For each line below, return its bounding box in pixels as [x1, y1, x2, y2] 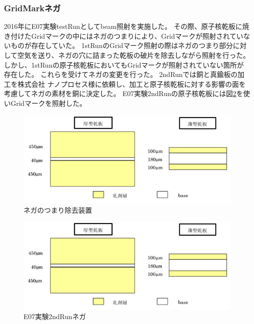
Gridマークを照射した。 [10, 98, 87, 108]
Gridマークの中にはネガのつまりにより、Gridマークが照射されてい [31, 30, 244, 41]
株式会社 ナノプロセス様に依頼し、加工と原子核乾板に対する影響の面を [17, 78, 246, 89]
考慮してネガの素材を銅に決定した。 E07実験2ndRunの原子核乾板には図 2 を [4, 88, 243, 99]
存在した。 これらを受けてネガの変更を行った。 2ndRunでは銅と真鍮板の [4, 69, 238, 79]
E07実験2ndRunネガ [23, 311, 86, 322]
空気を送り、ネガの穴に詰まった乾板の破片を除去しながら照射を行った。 [17, 50, 250, 60]
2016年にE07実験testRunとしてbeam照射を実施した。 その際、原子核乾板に [4, 21, 242, 31]
